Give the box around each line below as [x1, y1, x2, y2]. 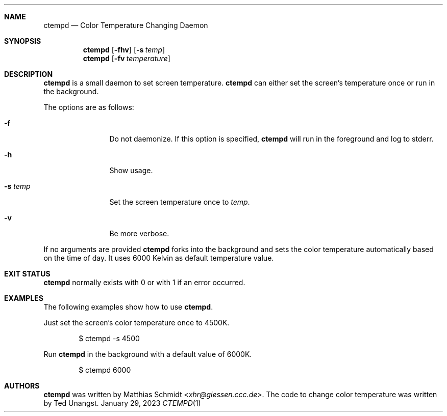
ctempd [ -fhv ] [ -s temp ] [83, 45, 165, 54]
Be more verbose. [109, 229, 169, 238]
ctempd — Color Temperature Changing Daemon [43, 21, 208, 30]
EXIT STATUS [4, 269, 51, 278]
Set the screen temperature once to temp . [109, 198, 250, 206]
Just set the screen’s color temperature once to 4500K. [43, 318, 230, 327]
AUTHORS [4, 381, 40, 390]
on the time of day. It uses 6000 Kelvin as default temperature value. [43, 254, 274, 262]
